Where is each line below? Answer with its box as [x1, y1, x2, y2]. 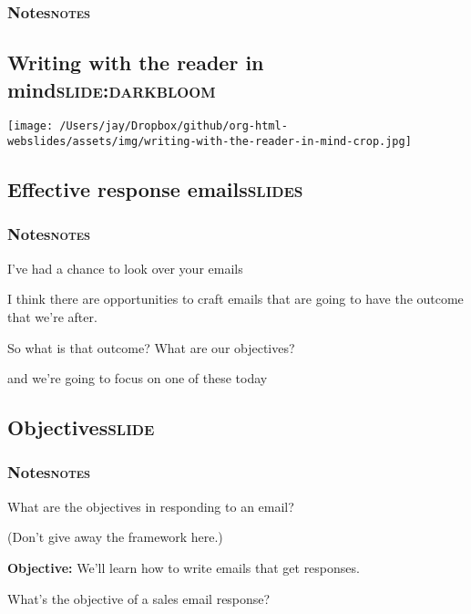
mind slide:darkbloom [7, 75, 216, 103]
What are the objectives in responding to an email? [7, 496, 294, 515]
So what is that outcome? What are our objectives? [7, 338, 295, 357]
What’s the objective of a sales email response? [7, 588, 271, 608]
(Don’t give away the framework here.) [7, 527, 223, 546]
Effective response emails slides [7, 175, 303, 203]
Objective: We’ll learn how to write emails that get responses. [7, 557, 360, 577]
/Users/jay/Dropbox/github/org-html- [59, 120, 288, 133]
